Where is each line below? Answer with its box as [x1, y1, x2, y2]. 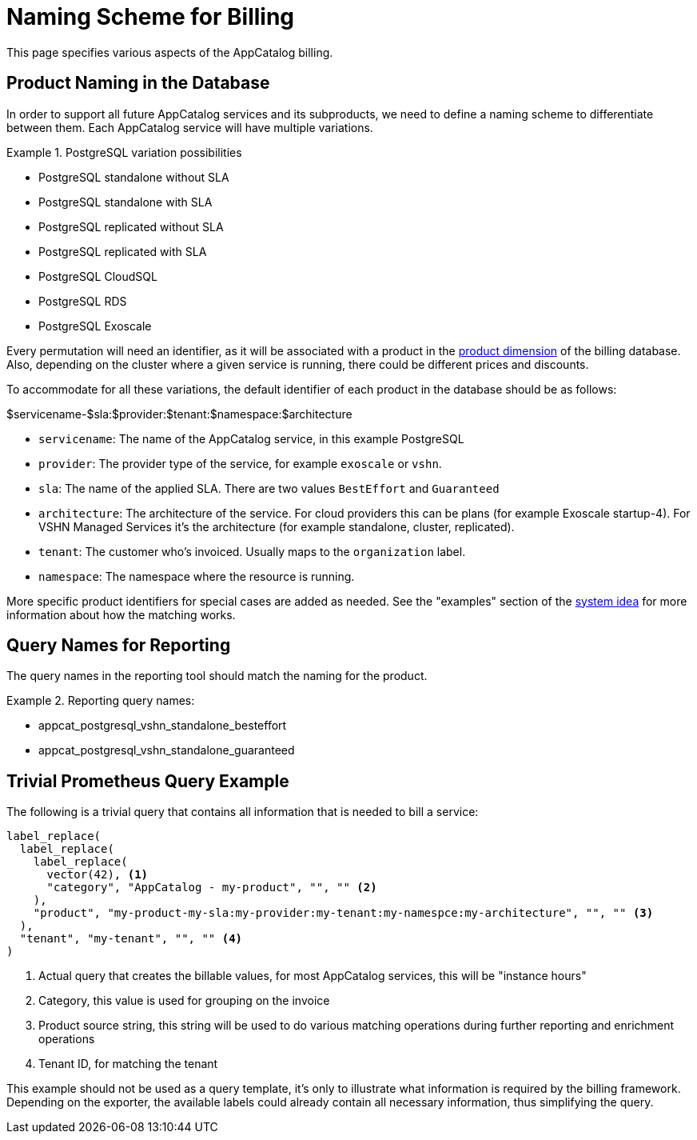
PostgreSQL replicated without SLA [38, 219, 224, 234]
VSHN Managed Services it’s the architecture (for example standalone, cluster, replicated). [38, 519, 515, 534]
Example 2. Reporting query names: [6, 694, 195, 708]
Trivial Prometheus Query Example [6, 770, 289, 791]
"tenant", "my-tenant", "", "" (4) [19, 932, 243, 946]
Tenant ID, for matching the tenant [38, 1057, 218, 1071]
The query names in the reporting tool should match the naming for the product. [6, 669, 428, 683]
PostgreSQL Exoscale [38, 318, 152, 333]
